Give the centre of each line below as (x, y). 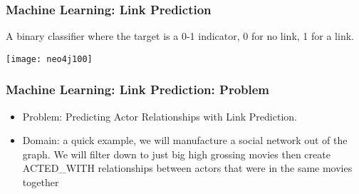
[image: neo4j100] (49, 59)
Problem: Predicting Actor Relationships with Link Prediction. (160, 116)
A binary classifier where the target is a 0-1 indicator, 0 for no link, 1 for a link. (180, 36)
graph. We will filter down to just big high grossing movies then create (176, 154)
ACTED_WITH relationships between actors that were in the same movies (187, 168)
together (41, 182)
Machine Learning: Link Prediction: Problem (138, 90)
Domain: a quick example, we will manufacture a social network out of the (185, 140)
